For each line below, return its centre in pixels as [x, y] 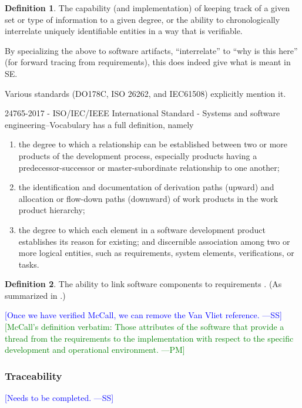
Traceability [33, 375]
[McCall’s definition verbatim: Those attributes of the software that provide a [145, 327]
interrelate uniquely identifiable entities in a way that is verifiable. [124, 31]
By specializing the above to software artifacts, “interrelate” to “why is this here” [151, 50]
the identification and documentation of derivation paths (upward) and [146, 187]
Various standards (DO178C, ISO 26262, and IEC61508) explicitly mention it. [145, 93]
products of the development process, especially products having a [138, 155]
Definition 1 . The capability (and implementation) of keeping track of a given [147, 8]
